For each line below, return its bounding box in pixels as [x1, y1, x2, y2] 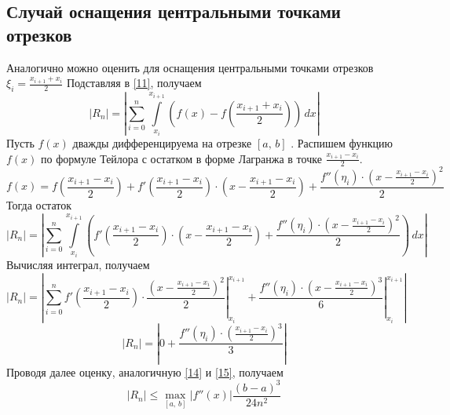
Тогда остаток [6, 197, 71, 213]
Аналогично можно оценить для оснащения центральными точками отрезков [6, 59, 374, 75]
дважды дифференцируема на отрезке [72, 135, 252, 151]
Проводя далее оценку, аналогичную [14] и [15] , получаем [6, 363, 284, 380]
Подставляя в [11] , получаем [66, 75, 202, 91]
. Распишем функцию [291, 135, 393, 151]
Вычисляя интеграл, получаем [6, 257, 150, 273]
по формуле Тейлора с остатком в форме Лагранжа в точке [41, 150, 322, 166]
